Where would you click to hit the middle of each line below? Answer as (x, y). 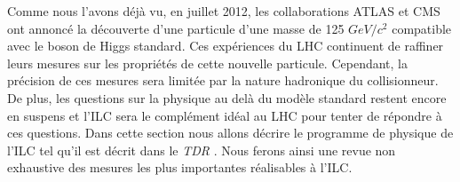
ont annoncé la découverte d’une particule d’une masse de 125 (176, 28)
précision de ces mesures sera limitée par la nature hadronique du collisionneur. (223, 80)
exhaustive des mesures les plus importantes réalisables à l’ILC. (180, 167)
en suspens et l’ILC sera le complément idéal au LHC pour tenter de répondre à (225, 115)
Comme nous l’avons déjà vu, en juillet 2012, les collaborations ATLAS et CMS (224, 11)
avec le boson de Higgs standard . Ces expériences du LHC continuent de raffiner (226, 46)
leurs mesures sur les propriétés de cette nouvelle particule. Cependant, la (207, 63)
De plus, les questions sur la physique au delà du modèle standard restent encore (227, 97)
